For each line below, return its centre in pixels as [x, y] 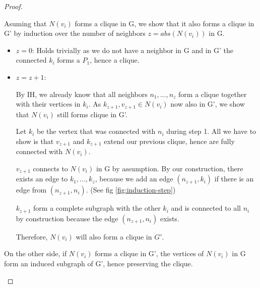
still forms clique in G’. [92, 114]
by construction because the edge [67, 218]
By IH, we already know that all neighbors [82, 94]
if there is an [234, 179]
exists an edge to [42, 179]
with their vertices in [48, 104]
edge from [31, 190]
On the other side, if [36, 253]
